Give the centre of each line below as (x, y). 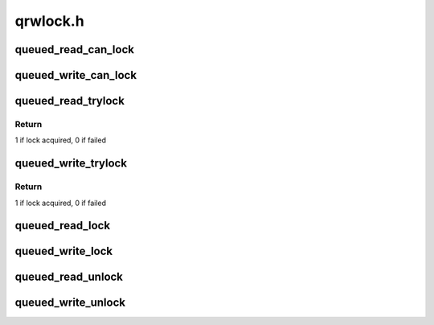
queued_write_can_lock (76, 75)
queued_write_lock (64, 251)
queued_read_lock (63, 226)
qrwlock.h (49, 21)
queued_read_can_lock (74, 49)
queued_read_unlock (69, 277)
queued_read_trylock (70, 101)
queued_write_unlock (70, 303)
